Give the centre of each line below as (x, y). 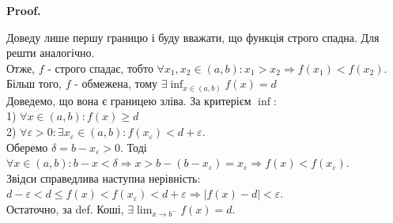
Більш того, (34, 83)
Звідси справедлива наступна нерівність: (104, 178)
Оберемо (27, 147)
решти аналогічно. (51, 53)
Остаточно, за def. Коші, (65, 209)
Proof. (24, 10)
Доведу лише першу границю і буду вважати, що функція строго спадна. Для (193, 37)
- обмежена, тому (116, 83)
